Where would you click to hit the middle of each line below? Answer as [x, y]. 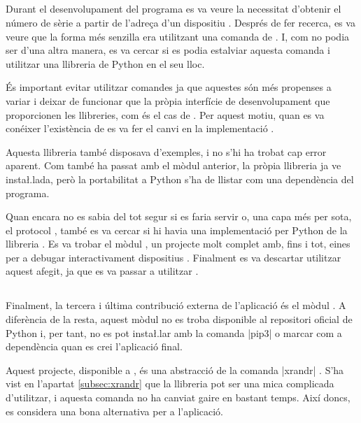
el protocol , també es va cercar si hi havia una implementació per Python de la [177, 230]
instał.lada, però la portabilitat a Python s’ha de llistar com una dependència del [180, 179]
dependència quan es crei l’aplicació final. [94, 346]
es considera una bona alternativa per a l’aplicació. [115, 411]
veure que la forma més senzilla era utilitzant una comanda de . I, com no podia [178, 36]
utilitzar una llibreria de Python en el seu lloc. [105, 63]
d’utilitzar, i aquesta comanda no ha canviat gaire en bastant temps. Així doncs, [178, 397]
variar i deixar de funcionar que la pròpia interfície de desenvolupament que [168, 100]
